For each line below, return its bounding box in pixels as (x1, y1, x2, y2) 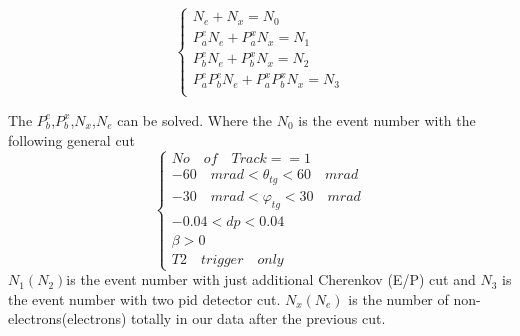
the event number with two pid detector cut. (8, 288, 281, 309)
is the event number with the (298, 109, 476, 130)
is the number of (348, 288, 449, 309)
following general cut (8, 129, 135, 150)
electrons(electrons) (8, 308, 127, 329)
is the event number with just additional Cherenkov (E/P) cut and (66, 269, 476, 290)
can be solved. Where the (117, 109, 273, 130)
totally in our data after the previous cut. (131, 308, 386, 329)
